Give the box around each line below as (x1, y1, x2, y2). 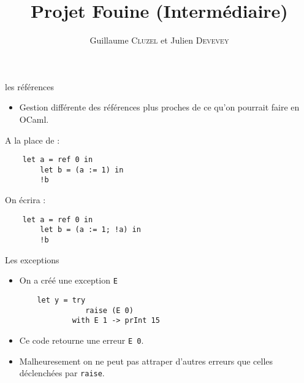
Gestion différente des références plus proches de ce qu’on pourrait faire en (19, 101, 300, 114)
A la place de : (5, 133, 60, 146)
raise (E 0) (85, 306, 134, 315)
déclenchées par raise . (19, 366, 105, 379)
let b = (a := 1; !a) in (40, 225, 141, 234)
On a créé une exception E (19, 274, 118, 287)
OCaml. (19, 112, 49, 125)
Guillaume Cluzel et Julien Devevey (89, 34, 229, 47)
